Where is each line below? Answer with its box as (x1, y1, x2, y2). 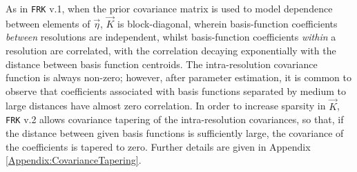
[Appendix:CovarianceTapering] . (6, 153, 142, 167)
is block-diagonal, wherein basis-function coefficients (117, 16, 338, 30)
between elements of (6, 16, 90, 30)
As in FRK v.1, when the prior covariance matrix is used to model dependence (6, 1, 333, 15)
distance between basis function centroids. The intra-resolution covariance (6, 56, 318, 71)
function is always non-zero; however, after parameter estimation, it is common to (6, 70, 351, 85)
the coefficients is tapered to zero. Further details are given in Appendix (6, 139, 311, 153)
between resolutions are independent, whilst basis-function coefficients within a (6, 30, 336, 44)
